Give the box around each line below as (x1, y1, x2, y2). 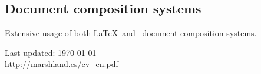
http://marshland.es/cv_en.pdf (5, 58, 118, 70)
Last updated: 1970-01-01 (5, 46, 97, 58)
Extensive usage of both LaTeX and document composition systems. (5, 27, 257, 39)
